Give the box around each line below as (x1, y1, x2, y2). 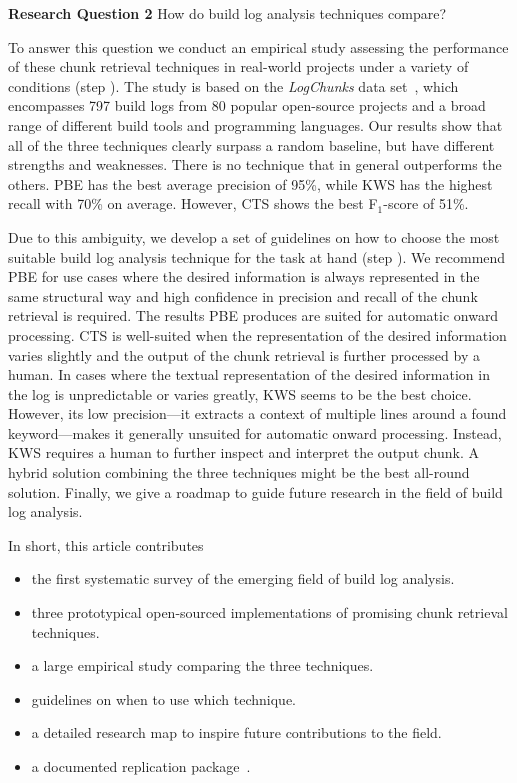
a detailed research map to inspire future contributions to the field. (31, 722, 442, 743)
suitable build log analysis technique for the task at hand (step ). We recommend (8, 246, 506, 267)
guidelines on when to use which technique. (31, 688, 297, 709)
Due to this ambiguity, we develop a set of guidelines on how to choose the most (8, 226, 500, 247)
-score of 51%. (383, 193, 469, 214)
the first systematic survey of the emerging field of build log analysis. (31, 568, 455, 589)
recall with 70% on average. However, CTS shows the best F (8, 193, 378, 214)
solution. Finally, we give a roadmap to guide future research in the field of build (8, 481, 503, 502)
